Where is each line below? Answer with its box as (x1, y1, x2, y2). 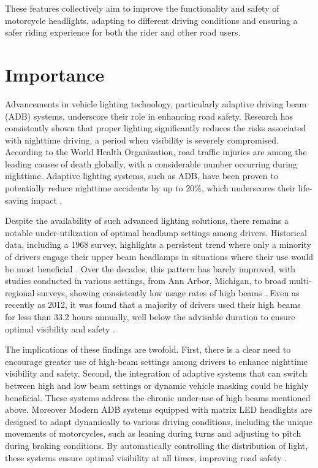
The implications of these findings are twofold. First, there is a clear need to (5, 343, 291, 356)
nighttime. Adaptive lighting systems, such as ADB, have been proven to (5, 169, 278, 182)
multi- (289, 274, 312, 287)
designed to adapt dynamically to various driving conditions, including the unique (5, 415, 312, 428)
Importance (5, 61, 105, 86)
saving (5, 193, 29, 206)
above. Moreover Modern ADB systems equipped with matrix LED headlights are (5, 403, 312, 416)
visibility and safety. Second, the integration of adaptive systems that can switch (5, 367, 308, 380)
